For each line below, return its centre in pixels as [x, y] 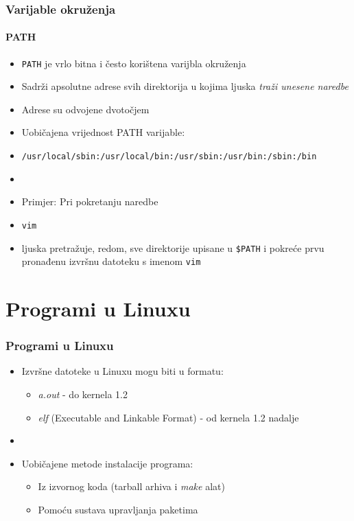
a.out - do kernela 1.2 [83, 394]
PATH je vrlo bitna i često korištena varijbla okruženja [134, 63]
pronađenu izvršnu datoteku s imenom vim [111, 261]
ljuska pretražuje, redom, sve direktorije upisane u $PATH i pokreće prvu [173, 247]
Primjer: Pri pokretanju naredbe [90, 201]
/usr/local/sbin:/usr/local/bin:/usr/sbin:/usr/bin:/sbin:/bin [169, 157]
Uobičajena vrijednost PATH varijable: [103, 132]
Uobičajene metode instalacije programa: [107, 463]
